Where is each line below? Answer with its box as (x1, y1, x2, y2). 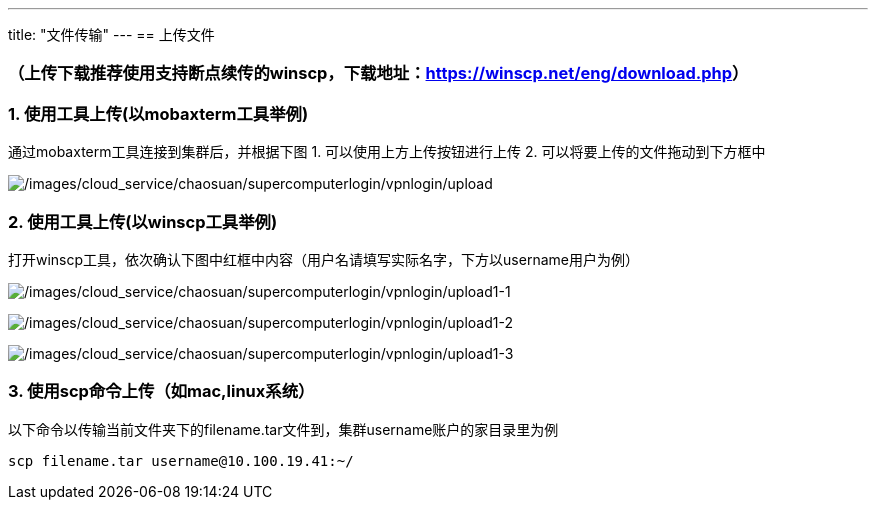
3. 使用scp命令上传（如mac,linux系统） (8, 381, 315, 402)
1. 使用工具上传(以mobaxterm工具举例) (8, 103, 309, 124)
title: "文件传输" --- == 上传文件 (8, 26, 215, 43)
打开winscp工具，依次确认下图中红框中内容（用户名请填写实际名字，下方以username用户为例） (8, 250, 639, 268)
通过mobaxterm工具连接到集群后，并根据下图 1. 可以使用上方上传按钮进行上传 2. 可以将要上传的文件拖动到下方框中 (8, 143, 766, 161)
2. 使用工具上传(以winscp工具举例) (8, 211, 278, 232)
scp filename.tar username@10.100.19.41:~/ (8, 452, 354, 469)
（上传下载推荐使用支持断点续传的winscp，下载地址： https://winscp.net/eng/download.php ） (8, 63, 749, 84)
